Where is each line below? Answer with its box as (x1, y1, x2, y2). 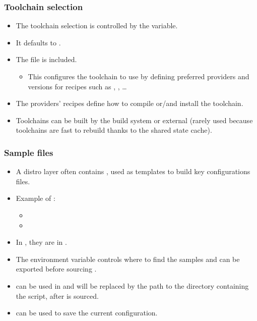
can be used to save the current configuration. (16, 307, 158, 318)
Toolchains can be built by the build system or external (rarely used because (16, 115, 253, 125)
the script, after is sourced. (16, 290, 99, 301)
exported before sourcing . (16, 263, 97, 274)
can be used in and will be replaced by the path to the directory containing (16, 280, 249, 291)
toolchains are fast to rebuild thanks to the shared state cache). (16, 125, 212, 135)
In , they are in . (16, 237, 67, 247)
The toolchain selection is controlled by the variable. (16, 20, 178, 31)
